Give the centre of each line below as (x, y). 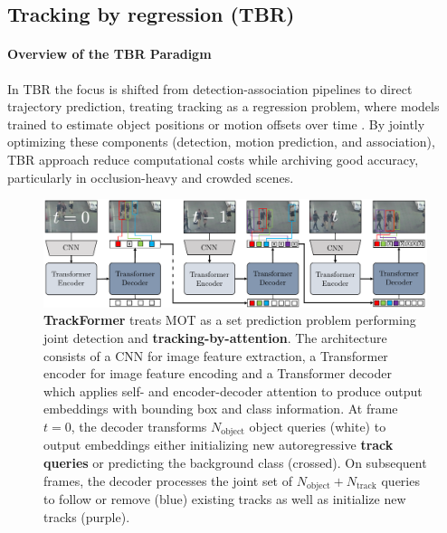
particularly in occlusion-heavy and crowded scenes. (151, 177)
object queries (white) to (318, 426)
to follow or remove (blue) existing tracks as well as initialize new (225, 499)
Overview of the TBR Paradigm (109, 54)
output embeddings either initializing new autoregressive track (219, 445)
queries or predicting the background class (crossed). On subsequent (235, 462)
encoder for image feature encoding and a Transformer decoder (218, 373)
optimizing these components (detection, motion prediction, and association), (221, 142)
